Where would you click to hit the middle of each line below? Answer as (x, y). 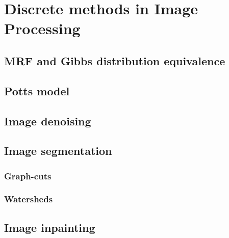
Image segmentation (58, 151)
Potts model (37, 90)
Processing (42, 28)
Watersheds (29, 199)
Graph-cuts (28, 176)
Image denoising (48, 121)
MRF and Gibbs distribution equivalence (115, 60)
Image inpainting (50, 227)
